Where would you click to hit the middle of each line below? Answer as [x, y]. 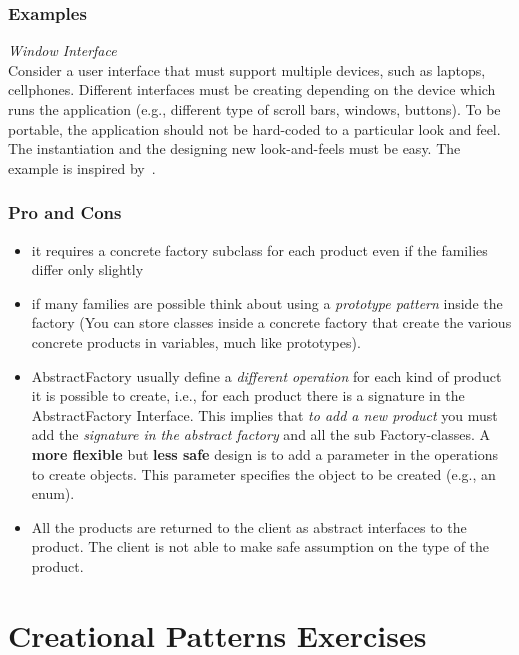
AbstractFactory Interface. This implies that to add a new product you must [264, 414]
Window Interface [62, 50]
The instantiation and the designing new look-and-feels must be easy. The [234, 148]
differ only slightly [87, 269]
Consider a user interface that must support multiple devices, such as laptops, [247, 69]
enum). [53, 493]
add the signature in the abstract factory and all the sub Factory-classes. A [261, 434]
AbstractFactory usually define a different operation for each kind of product [266, 375]
